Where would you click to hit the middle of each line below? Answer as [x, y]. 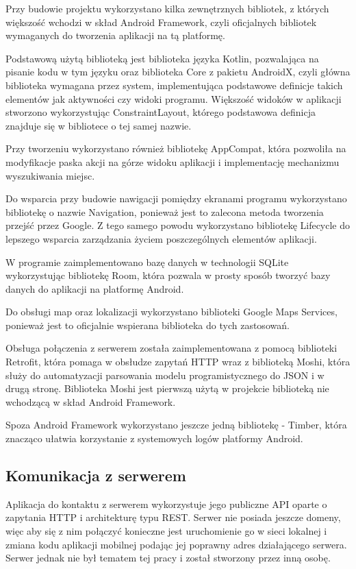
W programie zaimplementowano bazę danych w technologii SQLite [147, 262]
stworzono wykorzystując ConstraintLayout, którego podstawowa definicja [161, 112]
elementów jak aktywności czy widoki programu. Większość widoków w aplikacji [174, 98]
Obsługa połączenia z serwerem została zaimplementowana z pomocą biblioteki [171, 348]
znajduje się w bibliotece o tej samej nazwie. [99, 125]
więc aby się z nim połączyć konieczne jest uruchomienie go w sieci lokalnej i [166, 531]
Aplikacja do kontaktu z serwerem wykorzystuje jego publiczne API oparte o [166, 504]
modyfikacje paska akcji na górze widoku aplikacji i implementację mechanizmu [173, 161]
